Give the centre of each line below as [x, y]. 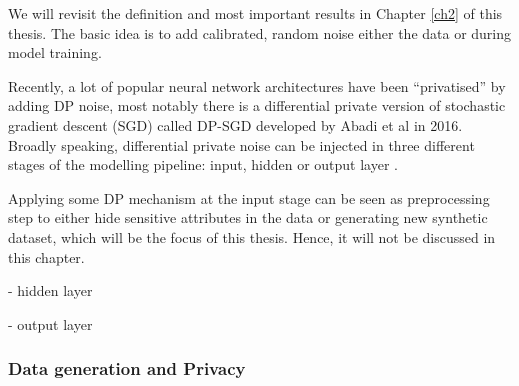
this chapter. [46, 256]
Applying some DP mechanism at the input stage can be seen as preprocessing [249, 197]
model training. [55, 52]
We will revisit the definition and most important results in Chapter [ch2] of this [255, 13]
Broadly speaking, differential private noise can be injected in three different [241, 144]
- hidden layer [50, 290]
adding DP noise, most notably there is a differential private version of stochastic [257, 105]
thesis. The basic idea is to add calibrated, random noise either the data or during [260, 32]
